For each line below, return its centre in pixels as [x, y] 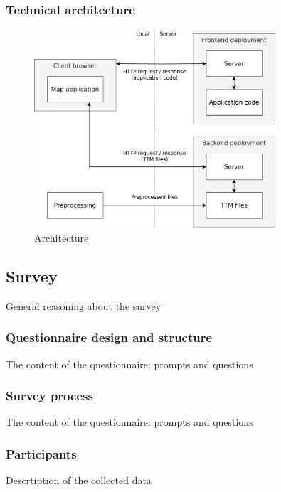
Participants [41, 453]
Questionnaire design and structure [109, 337]
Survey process [49, 396]
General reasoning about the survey [84, 305]
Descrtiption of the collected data [79, 480]
